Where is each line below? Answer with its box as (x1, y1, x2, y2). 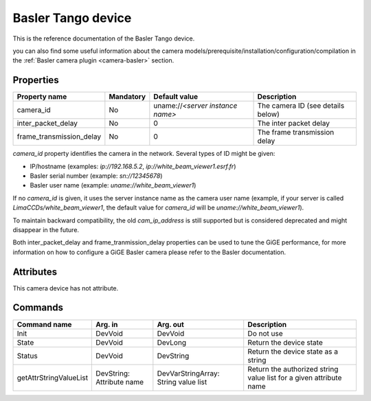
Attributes (12, 266, 58, 277)
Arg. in (95, 319, 118, 329)
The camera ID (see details (257, 101, 345, 111)
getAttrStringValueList (16, 373, 89, 382)
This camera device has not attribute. (12, 284, 119, 292)
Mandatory (109, 92, 146, 102)
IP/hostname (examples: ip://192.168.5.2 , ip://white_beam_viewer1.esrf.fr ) (30, 162, 236, 170)
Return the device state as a (247, 347, 338, 356)
